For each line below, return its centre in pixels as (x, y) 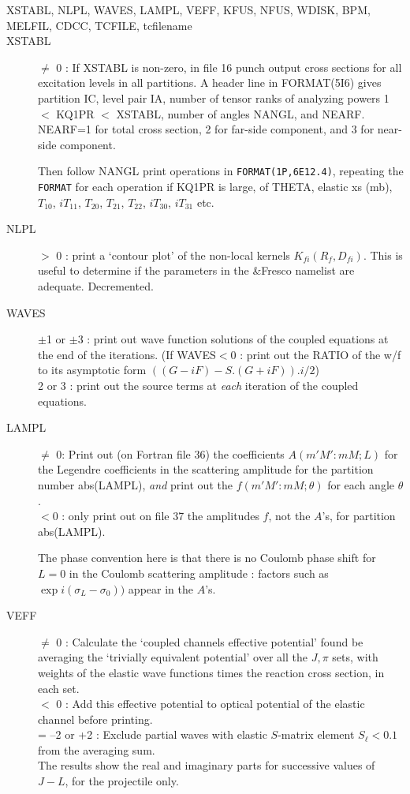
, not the (289, 516)
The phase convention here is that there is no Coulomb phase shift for (207, 558)
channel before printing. (95, 719)
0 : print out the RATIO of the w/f (316, 354)
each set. (59, 688)
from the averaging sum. (97, 749)
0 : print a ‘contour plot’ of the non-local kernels (173, 255)
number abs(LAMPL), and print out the (135, 484)
